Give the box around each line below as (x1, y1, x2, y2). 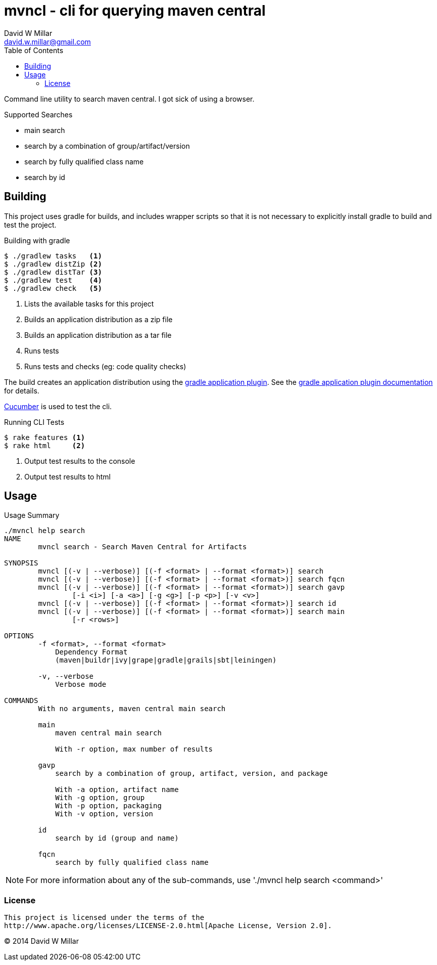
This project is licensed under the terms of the (4, 913, 205, 922)
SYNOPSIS (4, 559, 38, 567)
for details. (4, 386, 39, 395)
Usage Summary (4, 511, 60, 520)
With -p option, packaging (55, 802, 162, 810)
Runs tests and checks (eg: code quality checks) (24, 362, 186, 371)
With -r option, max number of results (55, 745, 213, 754)
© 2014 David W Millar (4, 937, 79, 946)
